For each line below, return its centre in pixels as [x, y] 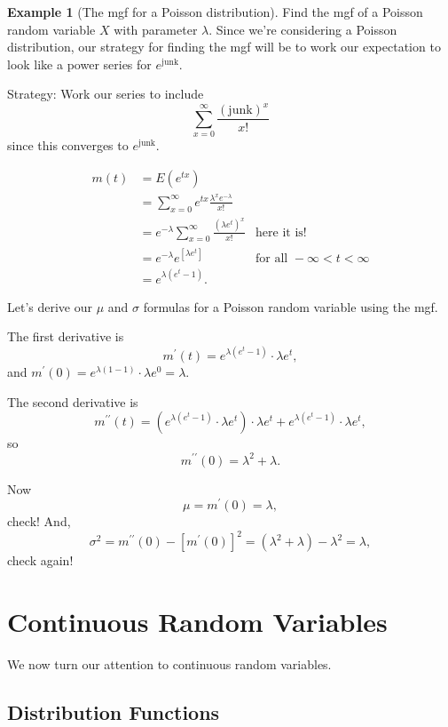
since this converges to [68, 145]
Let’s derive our [50, 306]
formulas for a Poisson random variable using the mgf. [291, 306]
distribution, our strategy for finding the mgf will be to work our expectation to [224, 47]
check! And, [39, 521]
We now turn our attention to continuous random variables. [169, 664]
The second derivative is [73, 401]
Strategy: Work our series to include [106, 94]
